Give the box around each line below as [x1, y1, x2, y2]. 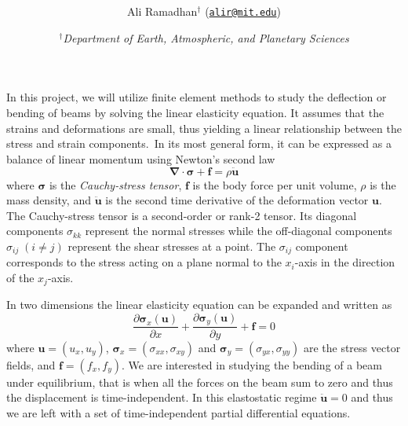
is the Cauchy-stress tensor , [49, 176, 182, 193]
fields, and [6, 356, 56, 373]
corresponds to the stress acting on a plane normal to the [6, 254, 282, 270]
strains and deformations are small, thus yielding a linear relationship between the [6, 119, 402, 136]
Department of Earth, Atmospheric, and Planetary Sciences [63, 29, 349, 46]
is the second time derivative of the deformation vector [105, 192, 369, 208]
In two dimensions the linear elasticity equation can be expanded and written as [6, 296, 392, 313]
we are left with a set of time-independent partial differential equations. [6, 404, 351, 420]
